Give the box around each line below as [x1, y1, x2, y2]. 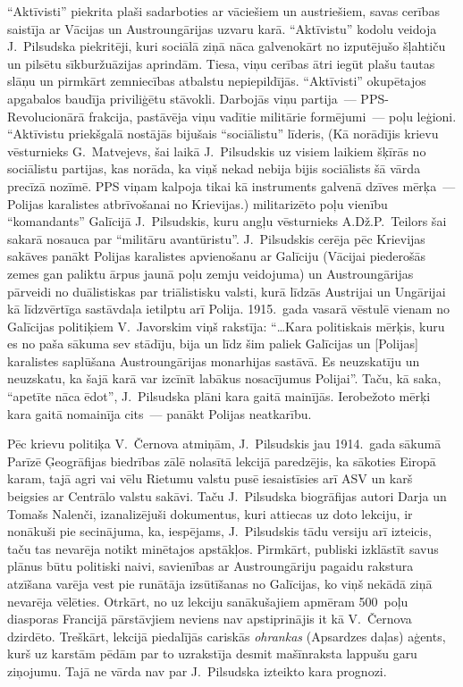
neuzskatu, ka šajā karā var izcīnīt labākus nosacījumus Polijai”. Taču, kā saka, [7, 369, 442, 388]
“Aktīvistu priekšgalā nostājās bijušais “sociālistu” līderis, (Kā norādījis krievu [7, 124, 439, 143]
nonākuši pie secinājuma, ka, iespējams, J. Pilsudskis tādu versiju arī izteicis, [7, 522, 432, 540]
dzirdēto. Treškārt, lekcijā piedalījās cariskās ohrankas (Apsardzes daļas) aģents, [7, 626, 446, 645]
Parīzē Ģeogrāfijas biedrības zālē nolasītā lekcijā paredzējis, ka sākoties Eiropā [7, 451, 436, 470]
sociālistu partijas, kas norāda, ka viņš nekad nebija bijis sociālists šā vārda [7, 159, 421, 178]
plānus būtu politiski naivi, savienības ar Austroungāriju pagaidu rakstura [7, 557, 414, 575]
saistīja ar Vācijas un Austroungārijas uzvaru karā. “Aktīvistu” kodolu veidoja [7, 19, 437, 38]
